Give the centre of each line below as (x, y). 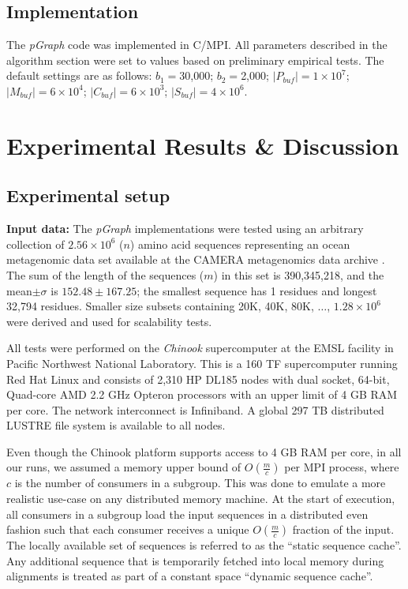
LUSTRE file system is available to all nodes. (116, 425)
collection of (36, 244)
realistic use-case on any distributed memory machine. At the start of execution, (201, 499)
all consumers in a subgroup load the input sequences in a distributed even (187, 514)
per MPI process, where (342, 467)
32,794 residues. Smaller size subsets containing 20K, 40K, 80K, (160, 306)
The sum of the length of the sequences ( (105, 274)
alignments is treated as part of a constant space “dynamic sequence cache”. (190, 576)
